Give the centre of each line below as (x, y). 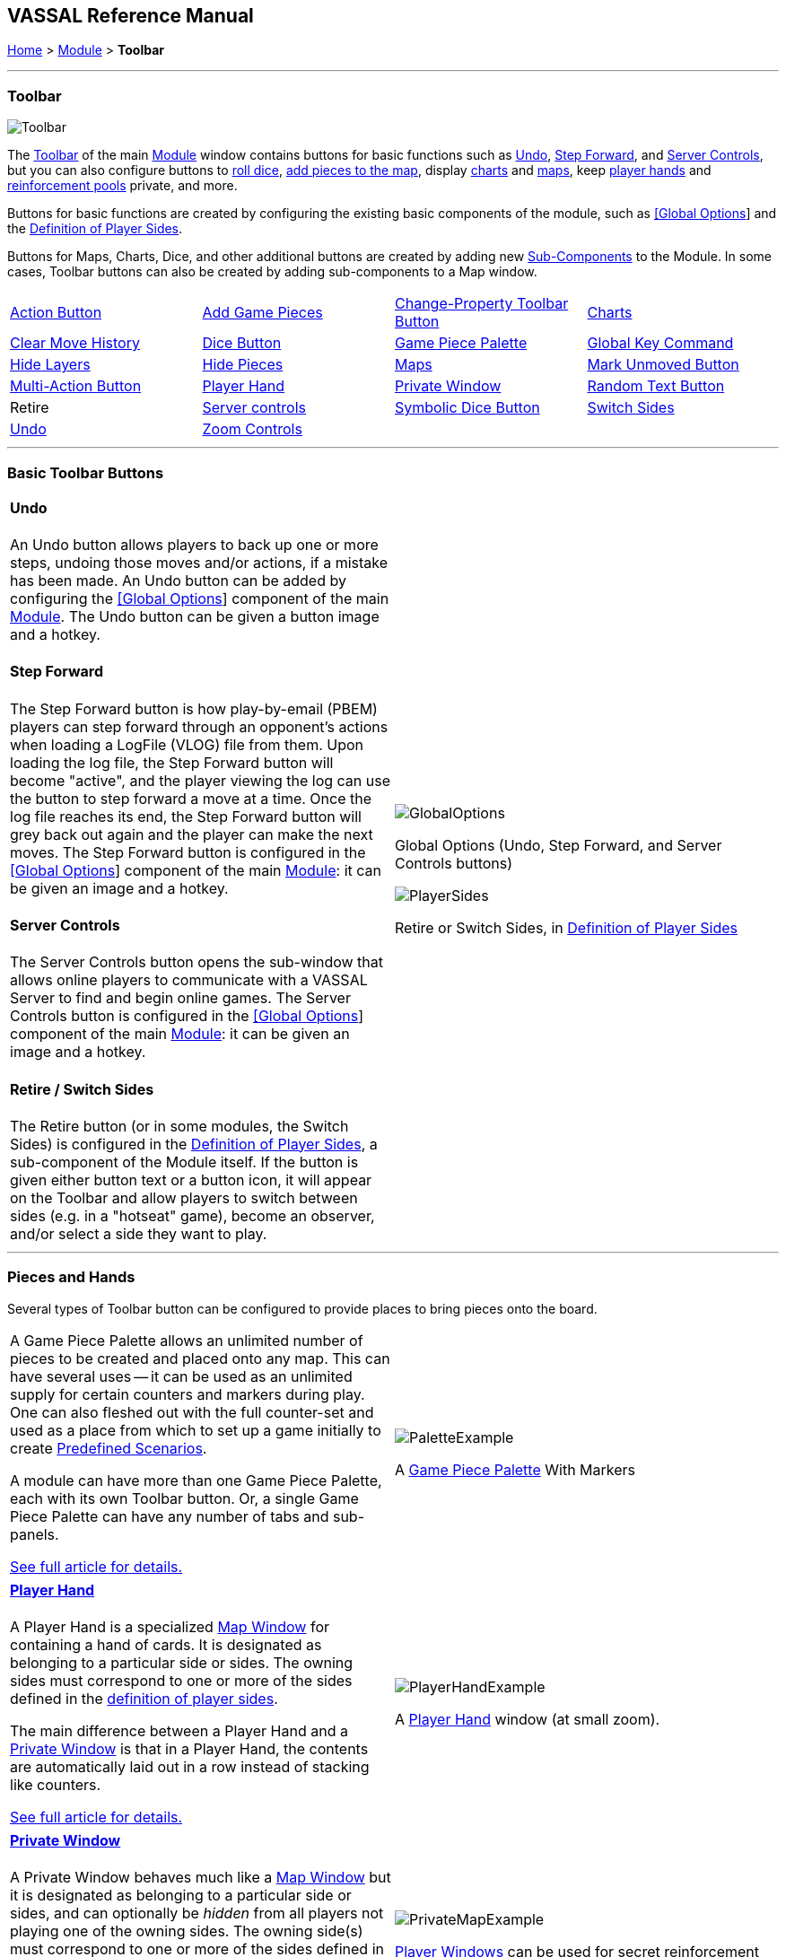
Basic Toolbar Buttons (86, 472)
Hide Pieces (243, 365)
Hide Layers (50, 365)
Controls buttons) (454, 864)
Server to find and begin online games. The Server (180, 998)
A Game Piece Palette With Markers (515, 1469)
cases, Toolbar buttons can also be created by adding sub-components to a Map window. (272, 272)
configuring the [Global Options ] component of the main (200, 599)
